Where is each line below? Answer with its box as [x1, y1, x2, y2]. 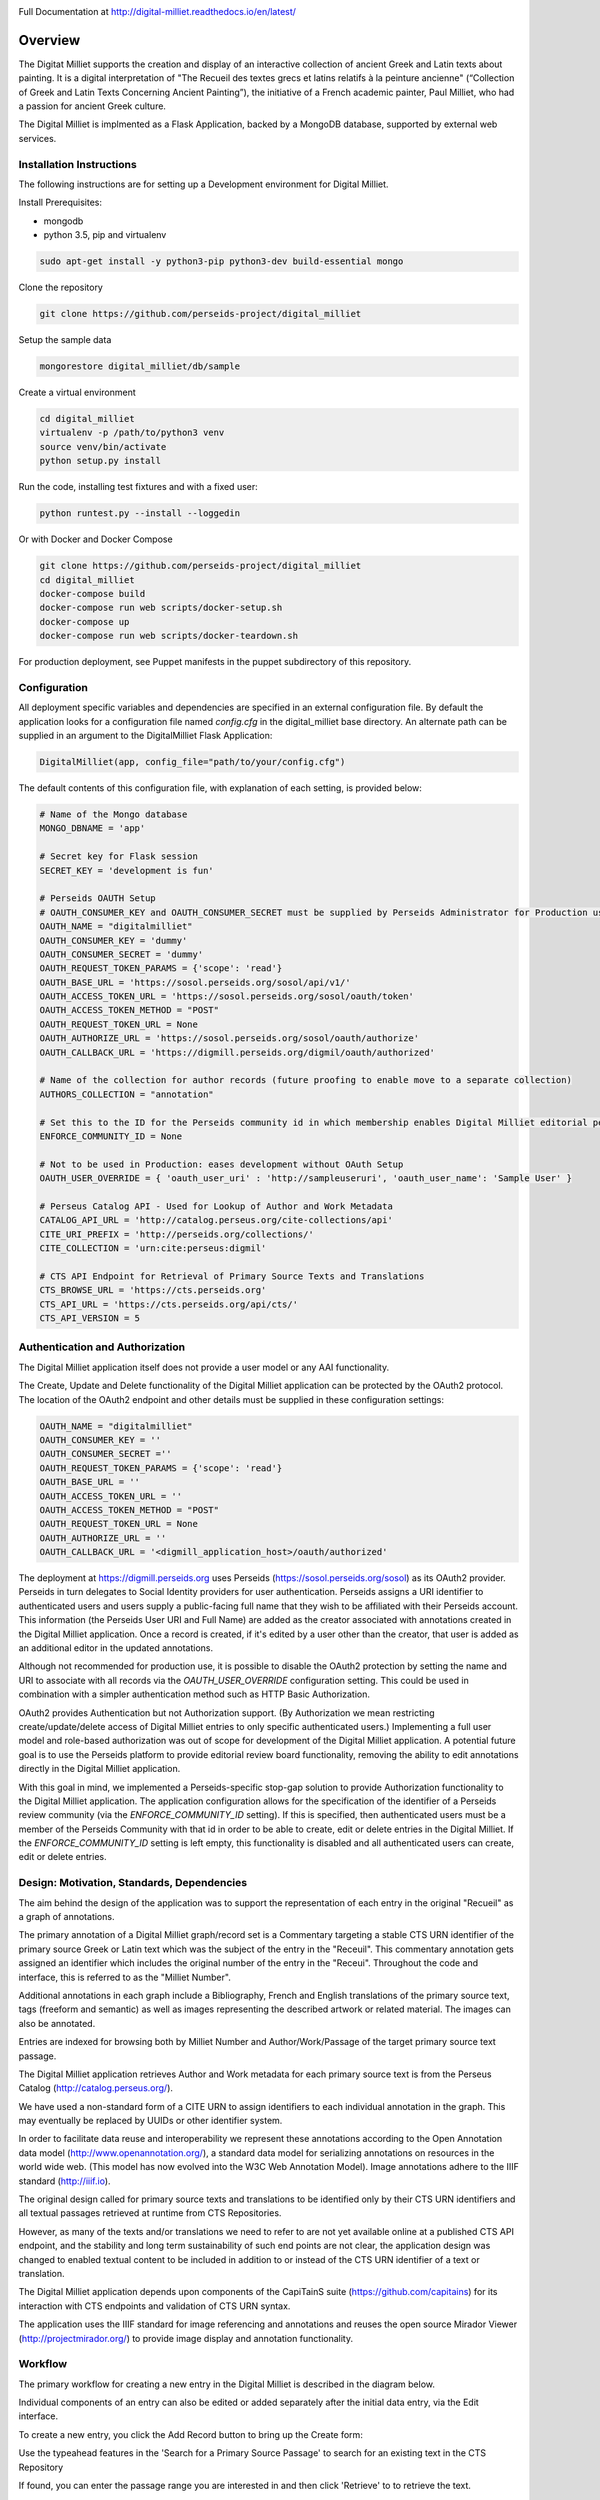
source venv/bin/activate [39, 441, 167, 452]
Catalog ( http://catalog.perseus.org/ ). [18, 2082, 174, 2094]
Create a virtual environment [18, 386, 137, 399]
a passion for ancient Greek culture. [18, 100, 167, 112]
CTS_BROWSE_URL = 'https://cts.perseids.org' [39, 1285, 267, 1296]
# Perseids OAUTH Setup [39, 893, 157, 904]
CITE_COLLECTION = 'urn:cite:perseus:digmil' [39, 1243, 267, 1254]
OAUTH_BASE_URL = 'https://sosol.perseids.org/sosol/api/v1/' [39, 976, 351, 988]
